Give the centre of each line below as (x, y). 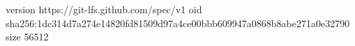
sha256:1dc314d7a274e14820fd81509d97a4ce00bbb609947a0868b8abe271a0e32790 (178, 23)
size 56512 (27, 37)
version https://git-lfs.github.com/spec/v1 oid (104, 9)
